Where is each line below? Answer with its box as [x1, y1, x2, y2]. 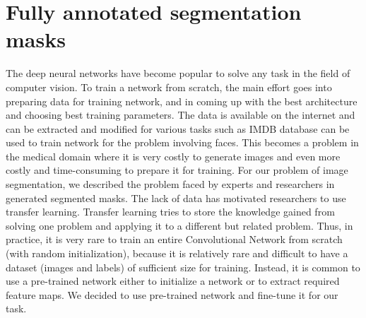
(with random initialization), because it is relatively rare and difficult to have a [6, 246, 348, 261]
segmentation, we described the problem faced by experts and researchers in [6, 177, 335, 192]
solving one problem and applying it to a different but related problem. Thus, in [6, 218, 353, 232]
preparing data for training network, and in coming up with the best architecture [6, 93, 358, 108]
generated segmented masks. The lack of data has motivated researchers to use [6, 190, 346, 205]
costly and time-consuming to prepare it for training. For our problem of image [6, 163, 348, 177]
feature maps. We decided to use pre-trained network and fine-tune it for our [6, 287, 338, 302]
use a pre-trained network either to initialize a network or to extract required [6, 273, 340, 288]
